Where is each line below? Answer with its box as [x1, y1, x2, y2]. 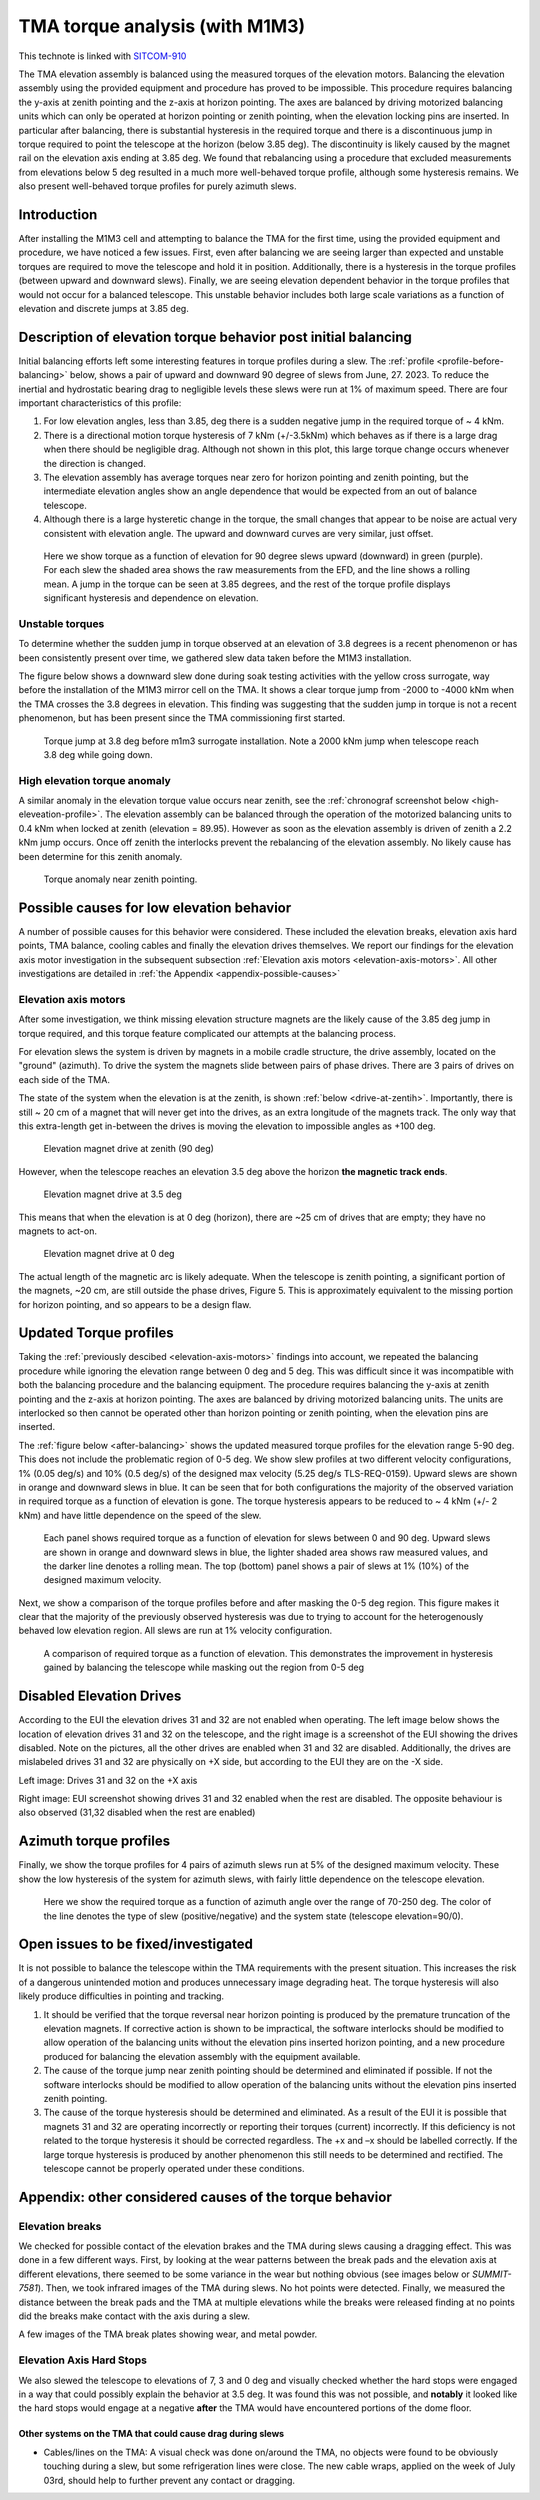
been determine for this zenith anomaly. [18, 850, 183, 862]
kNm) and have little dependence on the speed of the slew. [18, 1509, 262, 1521]
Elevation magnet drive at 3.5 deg [43, 1188, 182, 1200]
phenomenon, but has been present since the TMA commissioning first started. [18, 712, 346, 724]
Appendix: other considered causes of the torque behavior [18, 2188, 392, 2205]
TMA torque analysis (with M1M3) [18, 15, 306, 37]
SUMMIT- [471, 2268, 512, 2280]
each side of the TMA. [18, 1073, 110, 1085]
